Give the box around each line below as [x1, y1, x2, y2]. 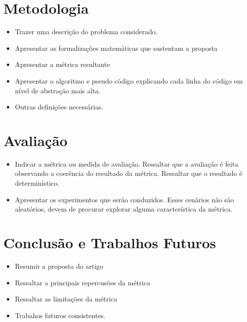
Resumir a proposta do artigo [15, 260, 103, 271]
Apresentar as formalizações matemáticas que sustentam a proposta [15, 43, 218, 53]
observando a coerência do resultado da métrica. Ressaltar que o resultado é [15, 168, 243, 178]
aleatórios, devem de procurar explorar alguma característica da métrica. [15, 204, 233, 214]
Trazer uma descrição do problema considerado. [15, 26, 158, 37]
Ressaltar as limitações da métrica [15, 294, 118, 304]
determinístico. [15, 178, 60, 188]
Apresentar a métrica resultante [15, 59, 110, 69]
